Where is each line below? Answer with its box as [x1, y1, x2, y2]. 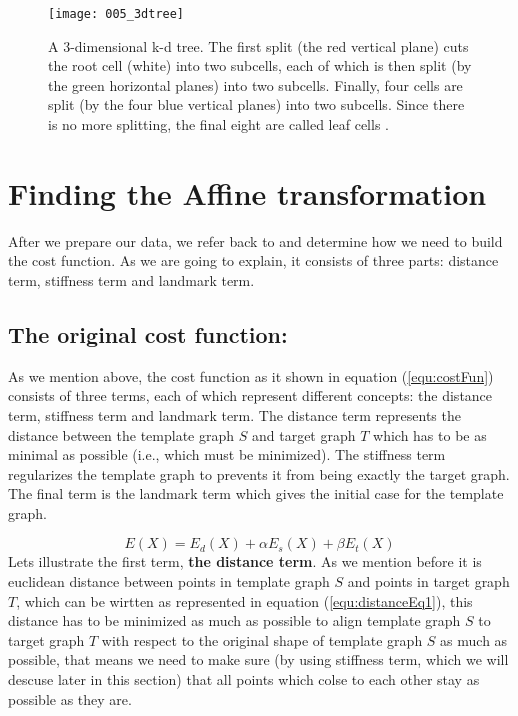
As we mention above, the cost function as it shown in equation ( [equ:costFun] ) [8, 365, 494, 386]
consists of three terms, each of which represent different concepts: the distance [8, 385, 493, 406]
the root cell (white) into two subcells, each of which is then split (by [48, 55, 472, 76]
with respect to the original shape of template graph [101, 629, 423, 650]
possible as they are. [8, 688, 132, 709]
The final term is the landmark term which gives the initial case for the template [8, 483, 504, 504]
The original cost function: [8, 318, 288, 349]
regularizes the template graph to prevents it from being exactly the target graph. [8, 463, 510, 484]
